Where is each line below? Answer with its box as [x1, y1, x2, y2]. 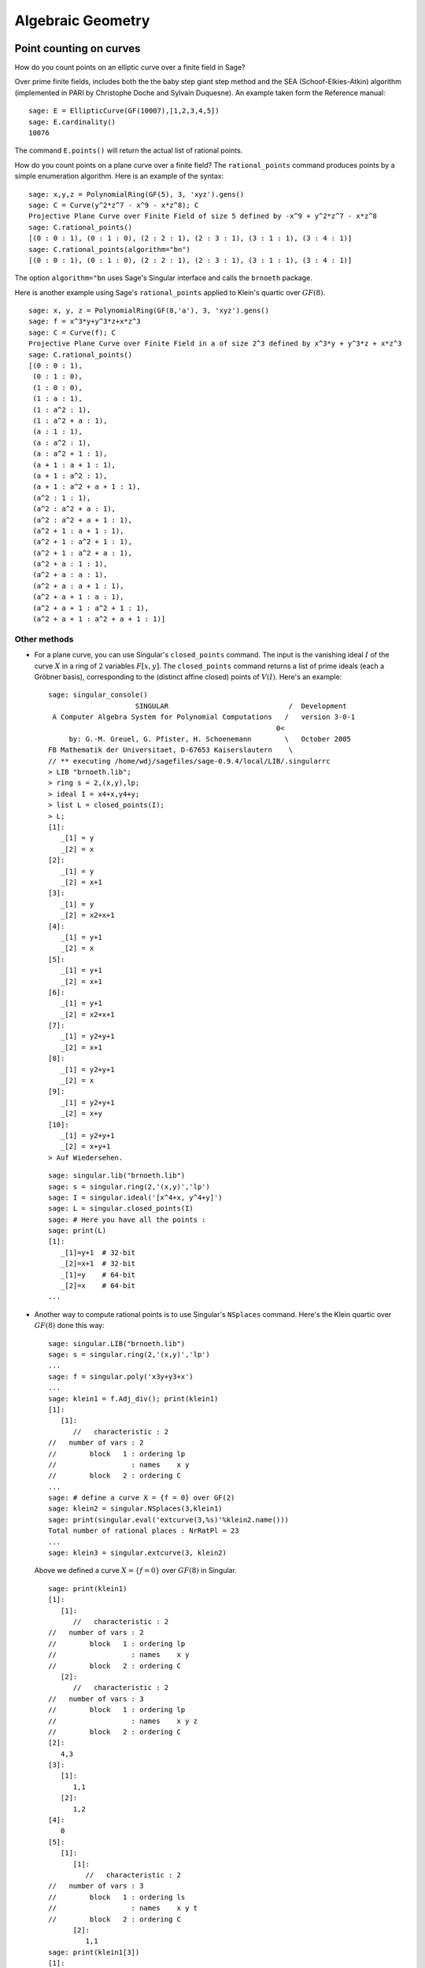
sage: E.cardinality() [28, 117, 116, 126]
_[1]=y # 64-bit [60, 1270, 136, 1279]
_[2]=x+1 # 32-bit [60, 1260, 136, 1268]
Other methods [14, 634, 74, 645]
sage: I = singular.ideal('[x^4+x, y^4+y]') [48, 1193, 224, 1202]
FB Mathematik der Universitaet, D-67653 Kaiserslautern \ [48, 745, 294, 755]
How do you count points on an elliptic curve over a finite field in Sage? [14, 63, 246, 72]
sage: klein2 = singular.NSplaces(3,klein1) [48, 1504, 224, 1513]
